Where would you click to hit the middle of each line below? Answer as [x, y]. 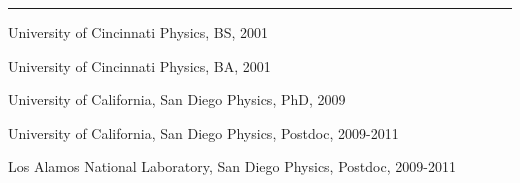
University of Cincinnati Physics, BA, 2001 [139, 65]
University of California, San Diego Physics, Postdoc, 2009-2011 [203, 132]
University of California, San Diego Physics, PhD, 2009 [177, 99]
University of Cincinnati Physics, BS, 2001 [138, 32]
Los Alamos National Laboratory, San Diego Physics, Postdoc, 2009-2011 [232, 166]
